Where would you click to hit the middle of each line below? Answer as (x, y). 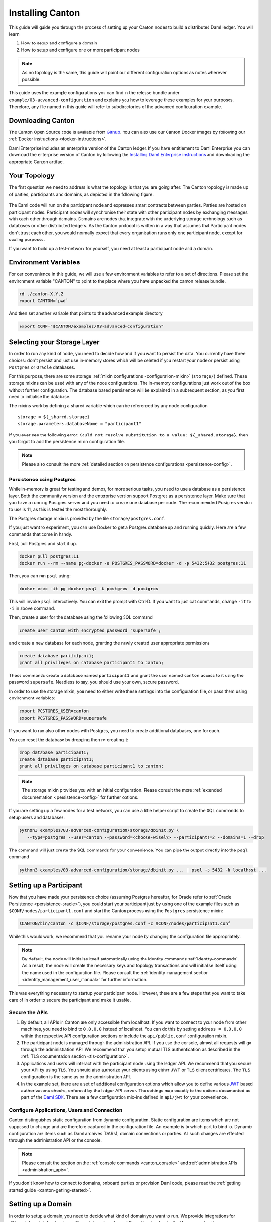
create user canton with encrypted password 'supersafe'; (90, 630)
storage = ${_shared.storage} (54, 417)
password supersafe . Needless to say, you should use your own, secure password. (94, 682)
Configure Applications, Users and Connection (66, 1110)
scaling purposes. (27, 240)
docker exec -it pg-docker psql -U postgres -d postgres (89, 589)
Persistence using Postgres (42, 479)
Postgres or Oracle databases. (42, 367)
